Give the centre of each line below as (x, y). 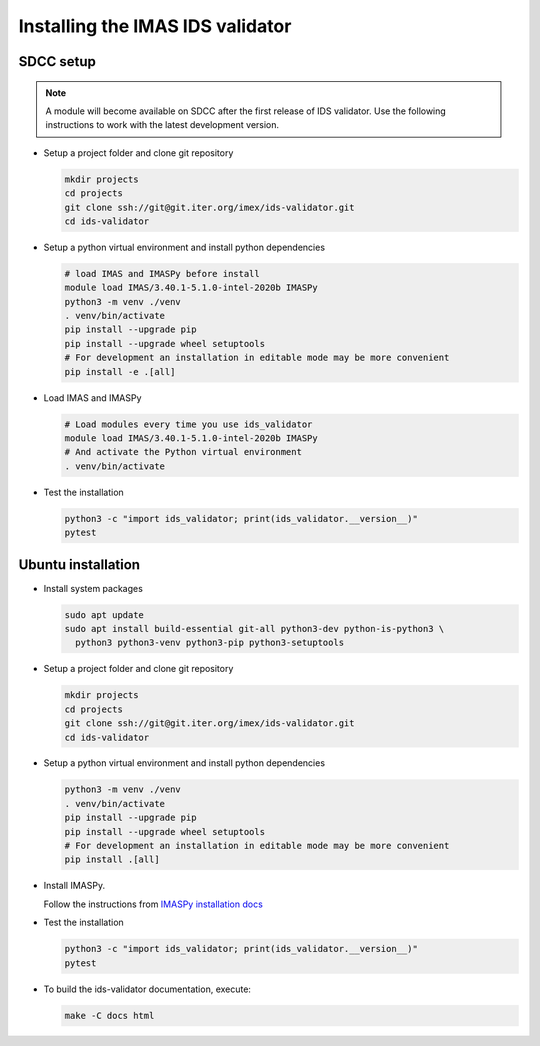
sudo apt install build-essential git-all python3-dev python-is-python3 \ (254, 628)
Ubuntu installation (79, 564)
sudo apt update (104, 614)
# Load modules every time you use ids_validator (188, 424)
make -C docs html (109, 1015)
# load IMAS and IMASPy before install (162, 273)
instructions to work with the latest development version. (162, 125)
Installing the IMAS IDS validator (155, 26)
